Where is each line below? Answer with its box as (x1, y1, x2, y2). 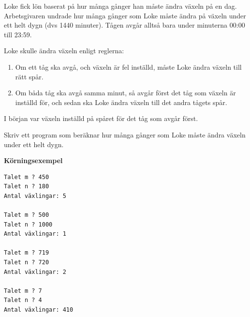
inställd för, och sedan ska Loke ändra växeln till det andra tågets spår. (15, 97, 227, 107)
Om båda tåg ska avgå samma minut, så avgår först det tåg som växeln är (15, 88, 236, 98)
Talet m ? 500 (4, 211, 49, 219)
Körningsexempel (4, 155, 63, 166)
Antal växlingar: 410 (4, 306, 74, 314)
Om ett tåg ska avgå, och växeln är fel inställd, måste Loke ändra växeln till (15, 61, 242, 72)
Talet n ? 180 (4, 183, 49, 190)
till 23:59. (4, 29, 32, 39)
